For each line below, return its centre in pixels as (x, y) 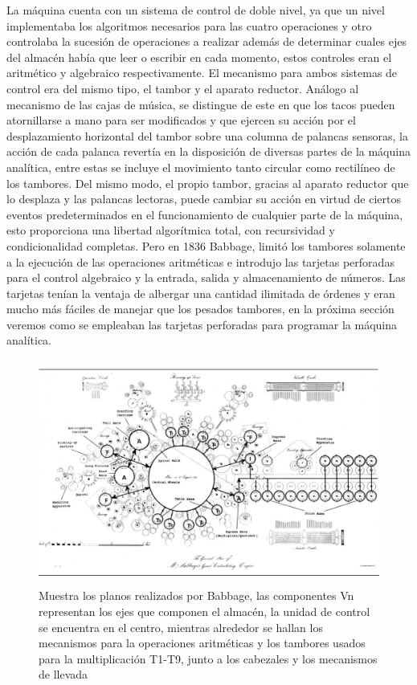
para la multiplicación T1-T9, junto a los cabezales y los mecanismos (208, 658)
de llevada (63, 674)
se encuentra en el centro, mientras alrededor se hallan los (181, 627)
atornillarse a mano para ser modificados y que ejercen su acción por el (181, 120)
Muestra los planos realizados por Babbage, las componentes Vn (196, 595)
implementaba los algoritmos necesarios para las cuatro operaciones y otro (189, 25)
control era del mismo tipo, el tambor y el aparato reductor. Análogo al (183, 88)
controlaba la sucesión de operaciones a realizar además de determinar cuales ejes (207, 41)
